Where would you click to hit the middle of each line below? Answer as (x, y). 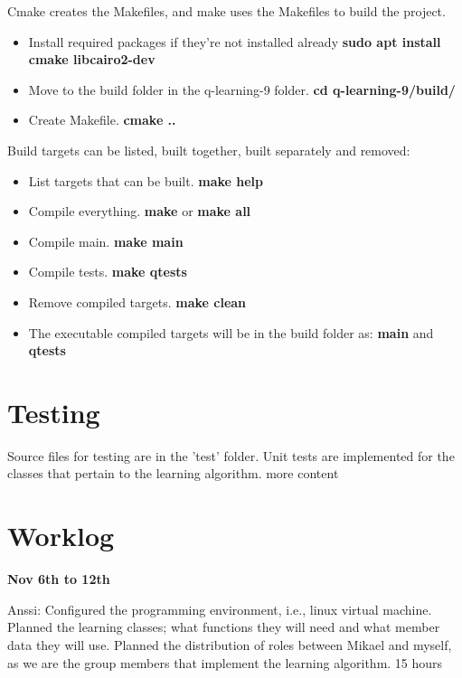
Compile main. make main (106, 241)
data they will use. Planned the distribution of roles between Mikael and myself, (230, 644)
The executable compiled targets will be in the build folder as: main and (231, 332)
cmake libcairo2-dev (92, 59)
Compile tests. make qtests (108, 272)
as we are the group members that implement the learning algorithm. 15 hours (225, 662)
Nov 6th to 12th (59, 579)
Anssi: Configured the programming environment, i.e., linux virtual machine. (220, 609)
